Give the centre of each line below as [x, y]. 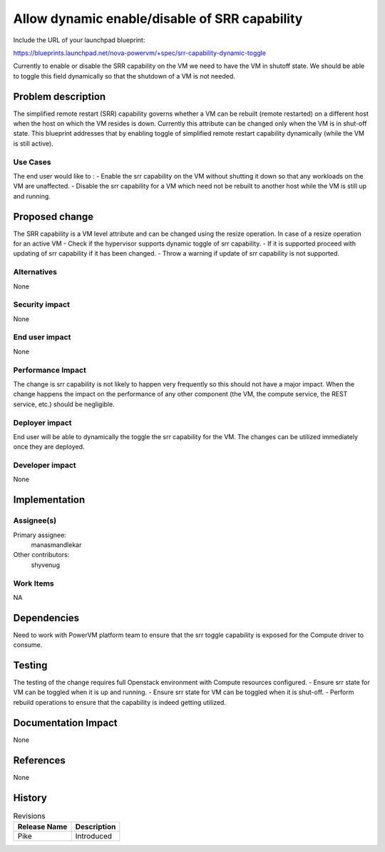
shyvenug [46, 565]
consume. [28, 645]
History [30, 797]
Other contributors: [41, 555]
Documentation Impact [65, 722]
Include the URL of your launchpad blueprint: [79, 40]
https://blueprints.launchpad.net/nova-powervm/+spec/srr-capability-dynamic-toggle [140, 53]
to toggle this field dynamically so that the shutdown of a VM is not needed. [124, 76]
